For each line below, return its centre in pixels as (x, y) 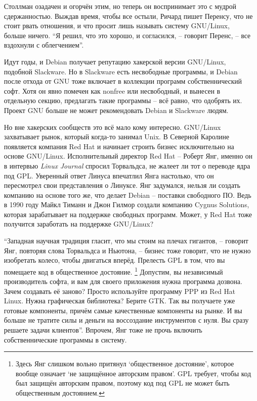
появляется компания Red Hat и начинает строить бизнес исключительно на (119, 146)
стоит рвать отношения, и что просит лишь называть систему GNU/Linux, (117, 26)
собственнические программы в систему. (65, 339)
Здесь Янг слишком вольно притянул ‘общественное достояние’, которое (125, 364)
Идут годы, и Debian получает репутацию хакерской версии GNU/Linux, (115, 61)
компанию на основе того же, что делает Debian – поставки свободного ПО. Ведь (128, 195)
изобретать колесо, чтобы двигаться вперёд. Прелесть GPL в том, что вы (115, 260)
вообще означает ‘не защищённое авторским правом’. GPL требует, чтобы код (133, 373)
